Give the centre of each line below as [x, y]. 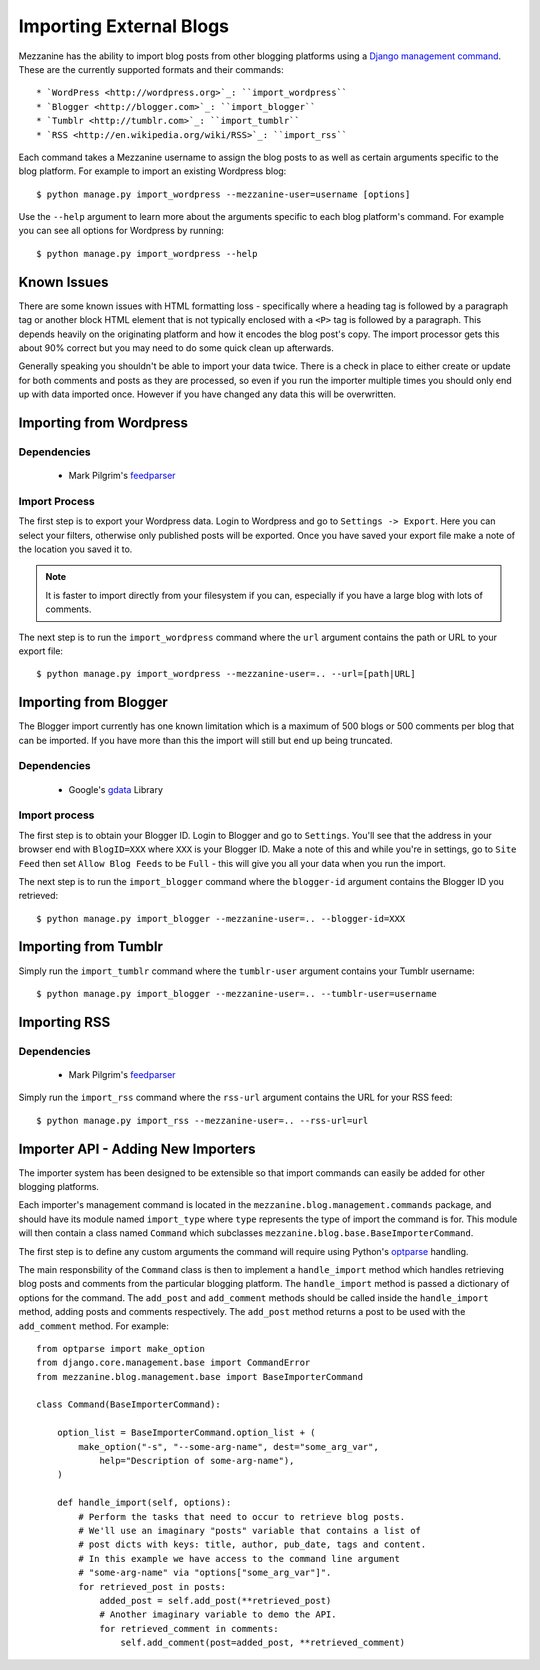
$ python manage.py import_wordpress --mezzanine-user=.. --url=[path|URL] [226, 674]
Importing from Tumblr [91, 946]
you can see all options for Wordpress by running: [121, 231]
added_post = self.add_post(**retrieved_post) [215, 1600]
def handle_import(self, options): [144, 1503]
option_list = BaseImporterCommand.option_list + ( [186, 1433]
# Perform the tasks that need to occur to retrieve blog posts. [242, 1516]
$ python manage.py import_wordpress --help [147, 253]
